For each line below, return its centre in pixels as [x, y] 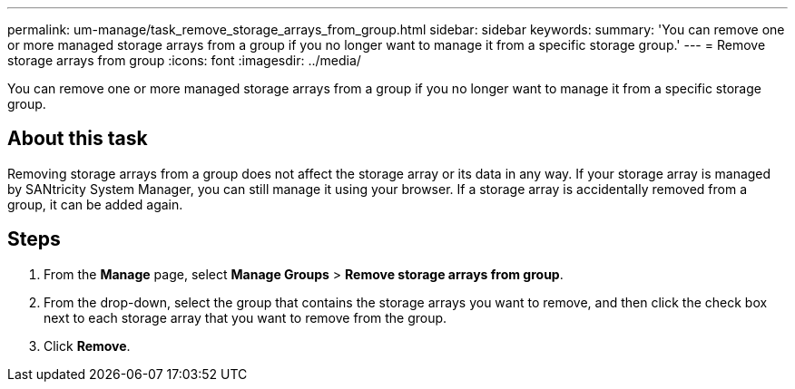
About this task [78, 139]
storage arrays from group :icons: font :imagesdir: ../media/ [184, 60]
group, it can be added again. [95, 204]
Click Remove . [87, 345]
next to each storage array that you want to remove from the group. [245, 317]
